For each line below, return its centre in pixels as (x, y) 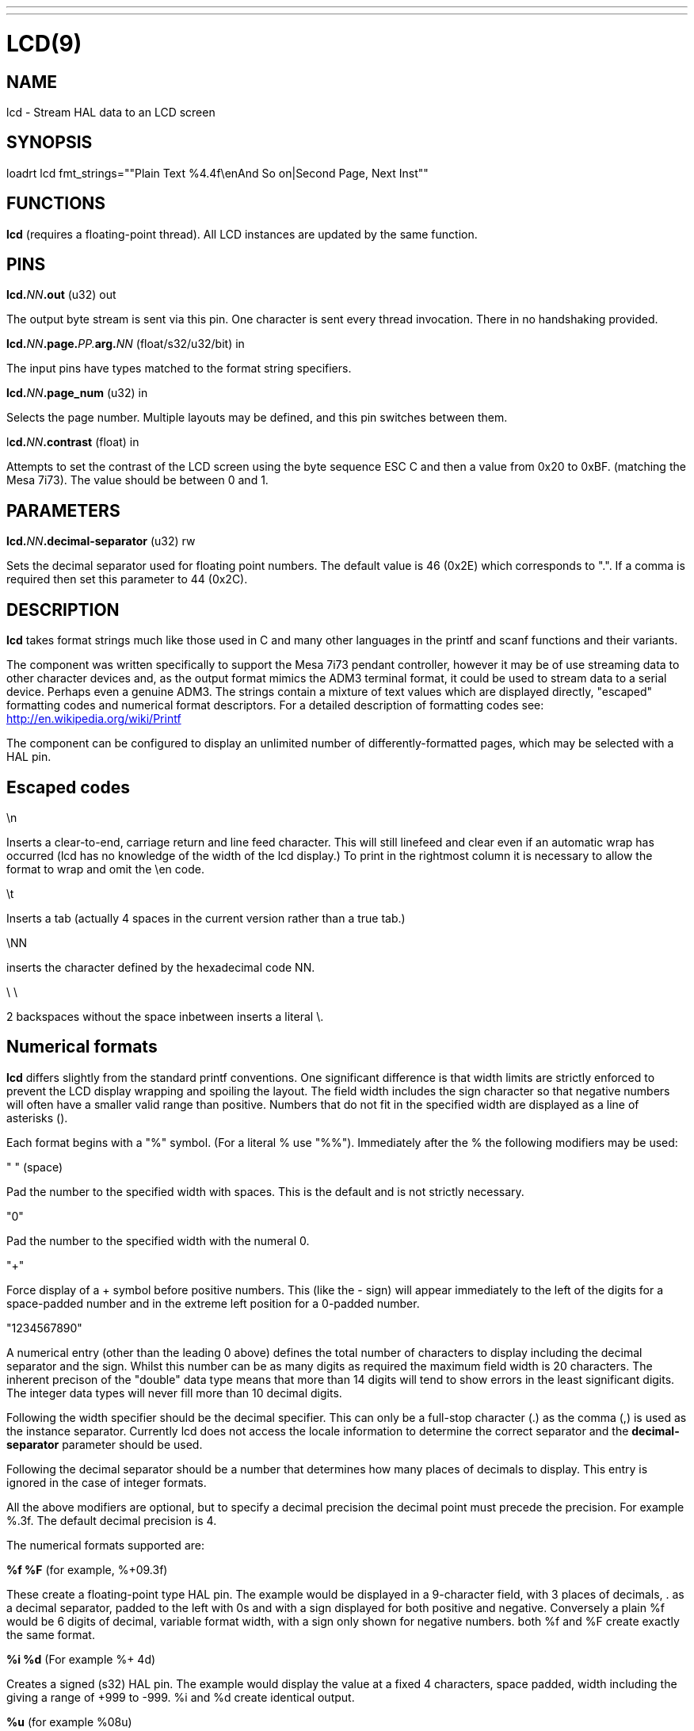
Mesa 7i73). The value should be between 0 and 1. (137, 480)
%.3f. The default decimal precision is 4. (112, 1520)
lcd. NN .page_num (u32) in (77, 393)
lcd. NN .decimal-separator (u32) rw (101, 541)
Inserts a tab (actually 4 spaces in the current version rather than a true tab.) (206, 918)
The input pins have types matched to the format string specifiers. (179, 369)
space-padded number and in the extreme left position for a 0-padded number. (213, 1303)
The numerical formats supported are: (105, 1545)
